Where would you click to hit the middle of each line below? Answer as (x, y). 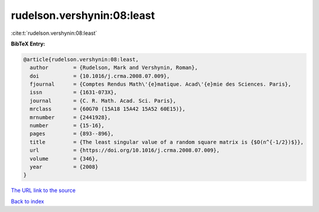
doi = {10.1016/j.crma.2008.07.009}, (100, 76)
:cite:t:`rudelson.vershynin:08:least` (54, 33)
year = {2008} (64, 167)
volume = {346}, (64, 159)
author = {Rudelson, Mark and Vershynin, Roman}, (114, 68)
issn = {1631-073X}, (74, 92)
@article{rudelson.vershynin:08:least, (81, 59)
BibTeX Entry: (28, 44)
